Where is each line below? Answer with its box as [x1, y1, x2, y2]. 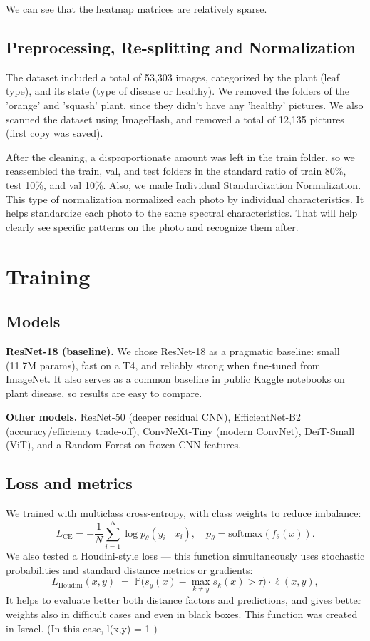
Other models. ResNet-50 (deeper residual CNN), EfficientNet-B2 [6, 409, 302, 424]
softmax [228, 528, 263, 539]
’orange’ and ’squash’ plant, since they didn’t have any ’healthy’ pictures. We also [6, 97, 364, 112]
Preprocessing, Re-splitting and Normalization [6, 36, 356, 58]
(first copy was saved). [6, 125, 103, 140]
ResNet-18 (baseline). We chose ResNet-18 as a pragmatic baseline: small [6, 343, 340, 358]
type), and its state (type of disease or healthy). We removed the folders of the [6, 83, 349, 98]
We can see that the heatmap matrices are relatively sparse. [6, 1, 267, 16]
